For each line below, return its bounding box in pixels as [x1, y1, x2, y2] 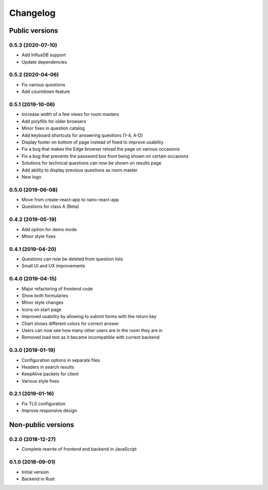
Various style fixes [21, 378, 60, 384]
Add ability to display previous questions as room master [21, 167, 138, 173]
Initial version [21, 469, 49, 475]
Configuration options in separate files [21, 357, 100, 363]
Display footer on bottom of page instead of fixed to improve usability [21, 139, 164, 145]
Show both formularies [21, 293, 68, 299]
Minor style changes [21, 300, 64, 306]
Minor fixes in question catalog [21, 125, 85, 131]
